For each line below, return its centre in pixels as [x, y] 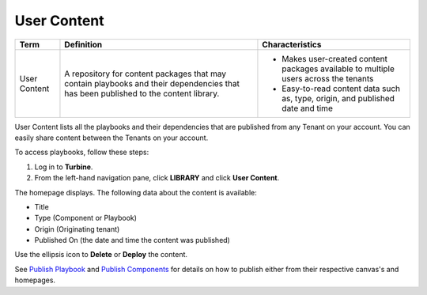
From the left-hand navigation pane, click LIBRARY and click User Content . [157, 178]
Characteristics [292, 44]
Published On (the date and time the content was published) [132, 240]
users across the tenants [328, 78]
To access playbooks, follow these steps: [82, 152]
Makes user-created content [334, 59]
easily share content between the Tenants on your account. [111, 138]
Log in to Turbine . [64, 167]
